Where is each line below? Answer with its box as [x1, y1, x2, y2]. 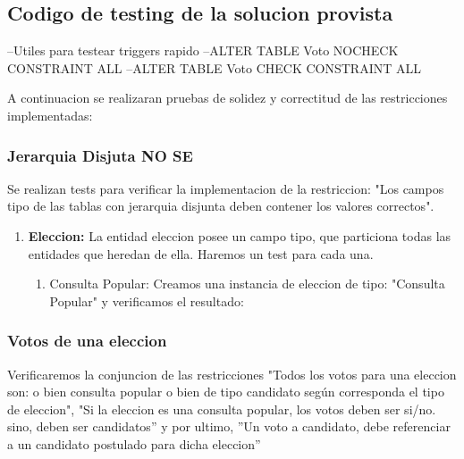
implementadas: [7, 105, 93, 124]
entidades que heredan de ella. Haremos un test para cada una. [28, 244, 374, 263]
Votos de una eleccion [7, 330, 167, 352]
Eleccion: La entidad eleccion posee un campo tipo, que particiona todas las [28, 226, 451, 245]
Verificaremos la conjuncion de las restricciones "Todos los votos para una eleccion [7, 364, 457, 383]
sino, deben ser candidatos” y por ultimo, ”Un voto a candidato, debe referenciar [7, 417, 451, 436]
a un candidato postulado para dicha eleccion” [7, 434, 261, 453]
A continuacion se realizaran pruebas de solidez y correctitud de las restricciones [7, 88, 448, 107]
